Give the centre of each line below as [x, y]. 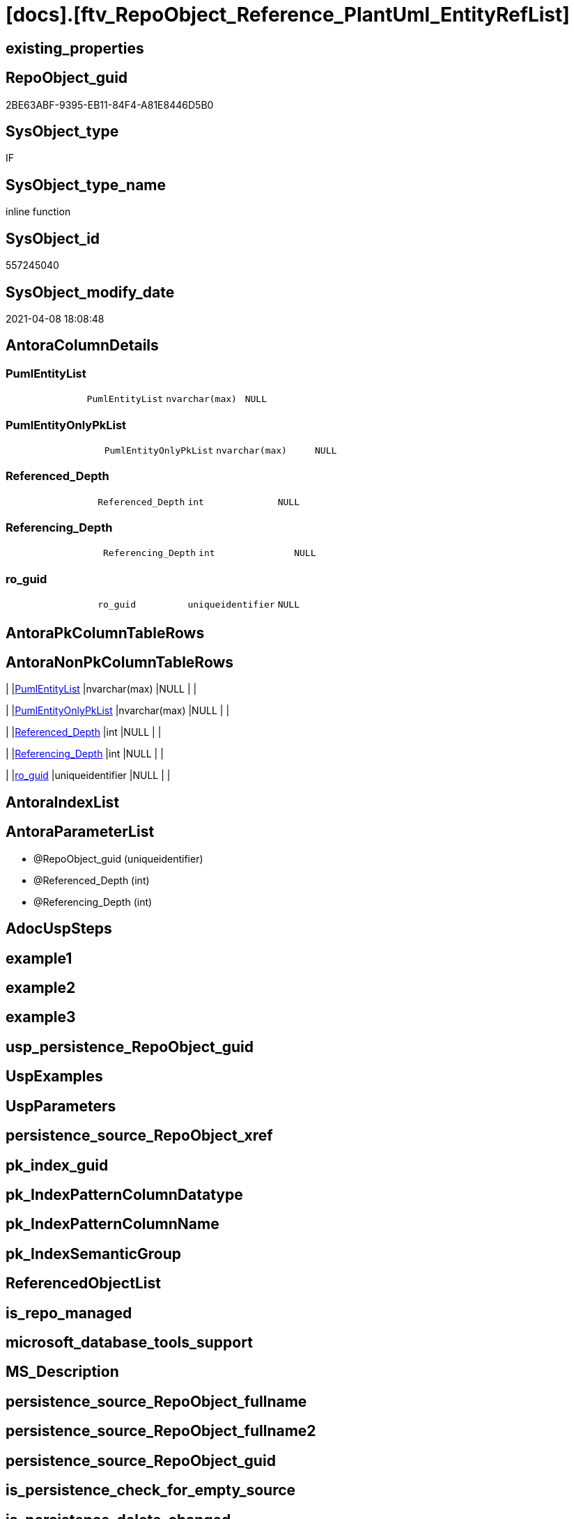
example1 [39, 958]
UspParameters [61, 1106]
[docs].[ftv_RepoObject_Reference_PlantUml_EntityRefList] [288, 15]
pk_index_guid [57, 1165]
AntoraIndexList [63, 802]
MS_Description [62, 1372]
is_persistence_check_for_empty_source [151, 1490]
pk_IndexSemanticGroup [94, 1254]
